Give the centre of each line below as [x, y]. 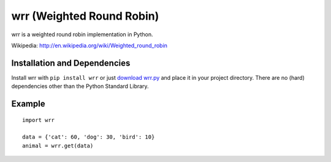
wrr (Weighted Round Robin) [85, 16]
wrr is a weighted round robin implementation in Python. [82, 34]
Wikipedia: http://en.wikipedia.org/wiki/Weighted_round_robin [89, 45]
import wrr [39, 120]
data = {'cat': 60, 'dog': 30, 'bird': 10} [89, 137]
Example [28, 104]
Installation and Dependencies [71, 63]
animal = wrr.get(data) [58, 145]
